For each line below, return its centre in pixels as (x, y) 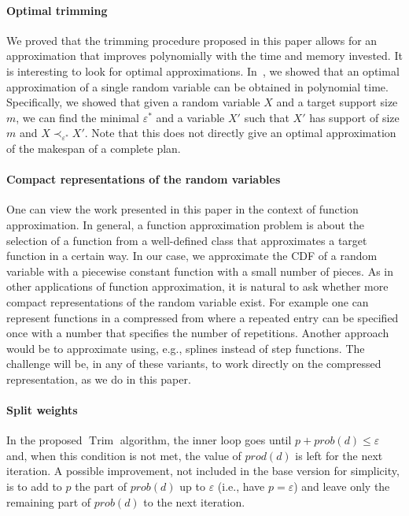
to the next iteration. (194, 501)
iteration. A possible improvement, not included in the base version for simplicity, (203, 471)
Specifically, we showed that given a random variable (133, 102)
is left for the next (339, 455)
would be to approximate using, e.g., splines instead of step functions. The (186, 348)
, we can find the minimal (78, 117)
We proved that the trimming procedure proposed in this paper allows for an (192, 40)
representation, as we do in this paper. (99, 379)
